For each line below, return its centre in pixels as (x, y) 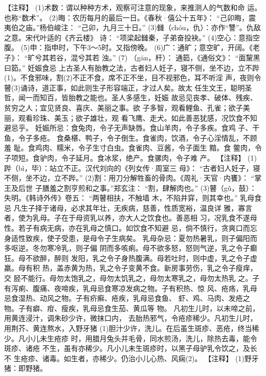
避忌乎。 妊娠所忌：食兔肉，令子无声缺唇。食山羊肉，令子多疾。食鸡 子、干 (132, 128)
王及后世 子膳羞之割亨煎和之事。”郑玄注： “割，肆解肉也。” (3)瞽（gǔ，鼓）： (130, 187)
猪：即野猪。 (26, 368)
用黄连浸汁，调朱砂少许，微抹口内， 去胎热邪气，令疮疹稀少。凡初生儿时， (131, 318)
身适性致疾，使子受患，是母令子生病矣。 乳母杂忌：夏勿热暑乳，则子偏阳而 (131, 238)
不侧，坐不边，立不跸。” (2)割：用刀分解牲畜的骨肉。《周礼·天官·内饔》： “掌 (133, 178)
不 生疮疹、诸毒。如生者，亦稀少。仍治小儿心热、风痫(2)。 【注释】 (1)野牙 (131, 358)
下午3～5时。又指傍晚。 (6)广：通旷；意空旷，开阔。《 (163, 47)
